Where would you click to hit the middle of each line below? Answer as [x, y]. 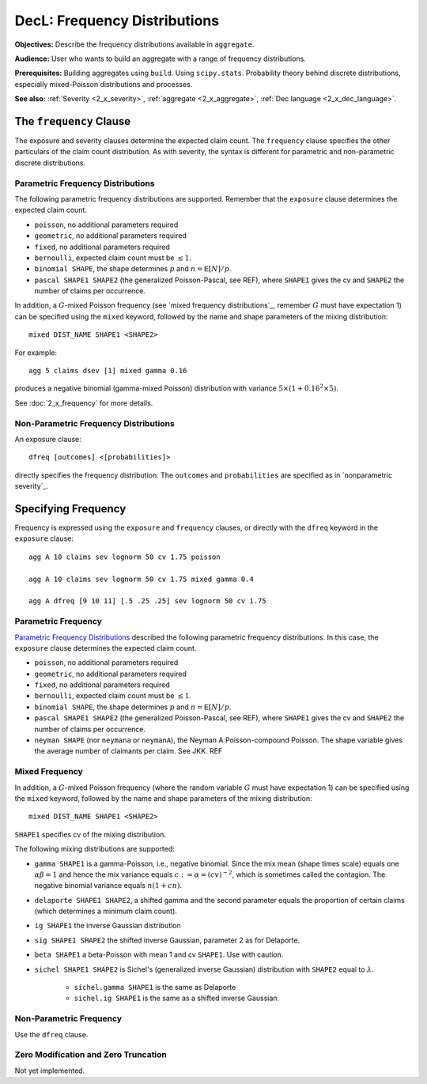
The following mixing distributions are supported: [95, 849]
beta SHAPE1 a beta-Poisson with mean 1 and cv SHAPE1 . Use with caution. [159, 955]
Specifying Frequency [70, 509]
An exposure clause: [48, 439]
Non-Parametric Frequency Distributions [95, 423]
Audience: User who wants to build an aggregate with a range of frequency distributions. [160, 59]
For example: [36, 353]
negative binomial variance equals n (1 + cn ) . [108, 886]
